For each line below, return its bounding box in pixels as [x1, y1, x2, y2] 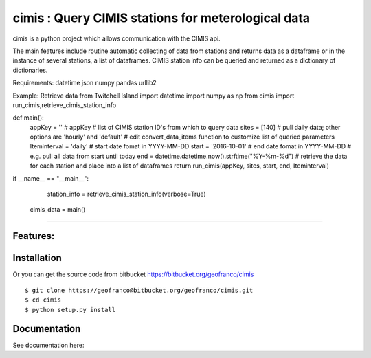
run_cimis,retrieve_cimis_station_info [12, 100, 117, 109]
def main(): [12, 113, 44, 122]
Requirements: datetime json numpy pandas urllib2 [12, 79, 157, 87]
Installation [12, 252, 62, 264]
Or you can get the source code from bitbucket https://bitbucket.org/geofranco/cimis [12, 270, 254, 278]
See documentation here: [12, 341, 85, 350]
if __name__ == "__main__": [12, 174, 89, 182]
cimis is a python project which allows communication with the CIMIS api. [12, 34, 221, 43]
